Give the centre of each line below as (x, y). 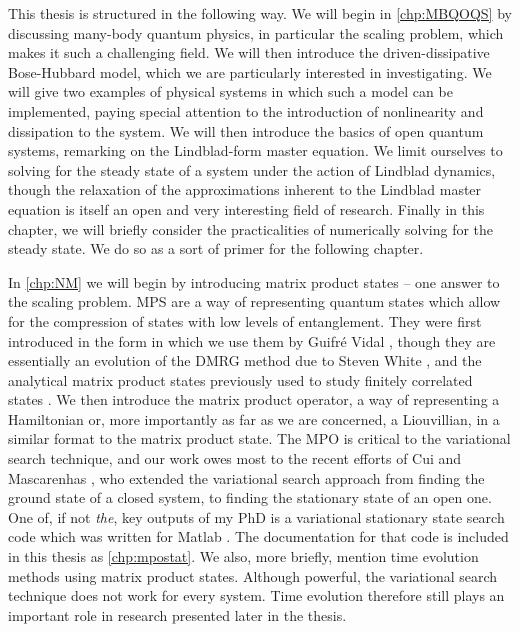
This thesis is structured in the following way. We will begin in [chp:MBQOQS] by (260, 13)
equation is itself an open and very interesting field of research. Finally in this (246, 208)
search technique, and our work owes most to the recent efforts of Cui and (235, 458)
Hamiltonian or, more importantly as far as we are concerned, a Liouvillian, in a (254, 418)
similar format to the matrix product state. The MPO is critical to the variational (259, 438)
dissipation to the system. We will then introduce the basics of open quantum (246, 130)
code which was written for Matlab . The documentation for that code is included (258, 536)
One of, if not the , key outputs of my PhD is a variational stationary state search (256, 516)
